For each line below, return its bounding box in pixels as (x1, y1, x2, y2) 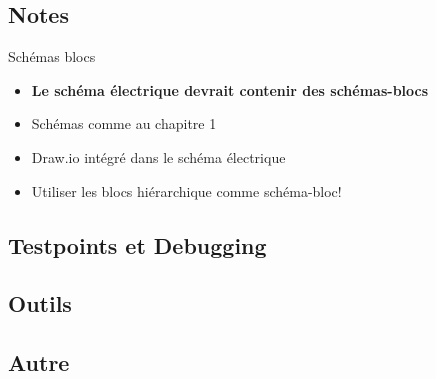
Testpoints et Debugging (8, 229, 267, 260)
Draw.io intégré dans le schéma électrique (31, 146, 286, 167)
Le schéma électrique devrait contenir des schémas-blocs (31, 79, 429, 100)
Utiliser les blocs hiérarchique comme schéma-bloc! (31, 180, 342, 201)
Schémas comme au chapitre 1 (31, 113, 217, 134)
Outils (8, 288, 72, 319)
